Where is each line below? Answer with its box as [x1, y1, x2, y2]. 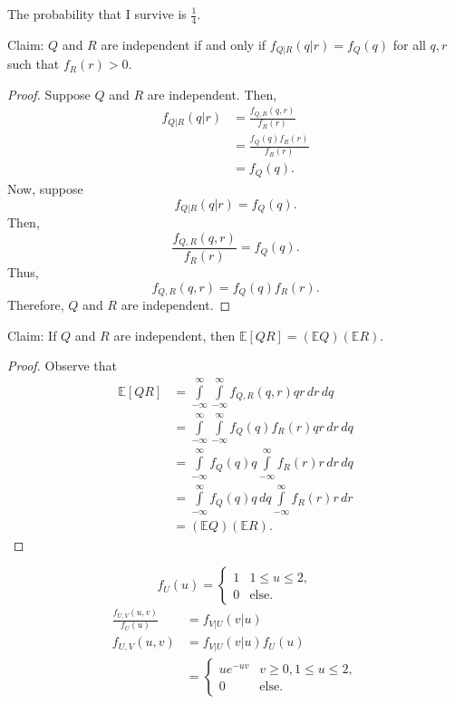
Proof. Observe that [7, 356, 118, 375]
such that [7, 54, 60, 73]
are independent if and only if [101, 34, 266, 53]
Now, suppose [7, 178, 83, 198]
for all [392, 34, 426, 53]
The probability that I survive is [7, 5, 187, 23]
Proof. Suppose [7, 84, 91, 103]
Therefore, [7, 295, 64, 314]
